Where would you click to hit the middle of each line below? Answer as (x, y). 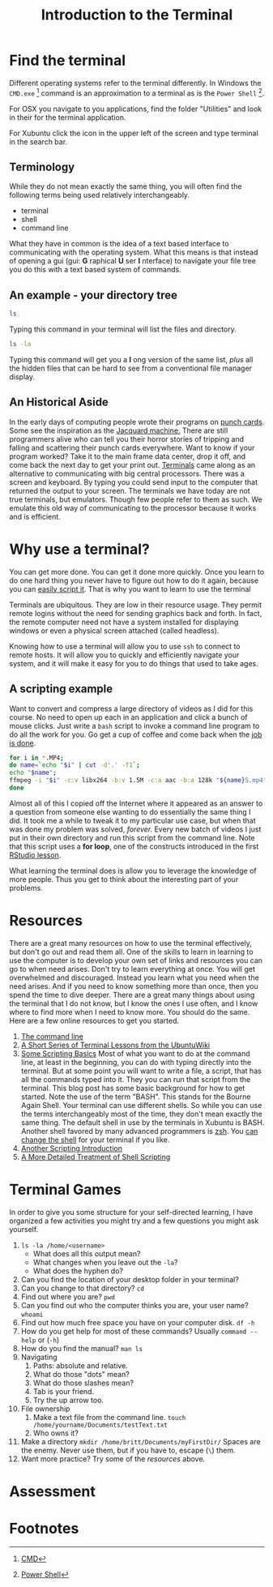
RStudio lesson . (35, 855)
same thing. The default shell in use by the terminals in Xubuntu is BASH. (143, 1122)
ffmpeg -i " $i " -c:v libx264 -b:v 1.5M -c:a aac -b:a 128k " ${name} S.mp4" (138, 781)
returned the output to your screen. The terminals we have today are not (130, 490)
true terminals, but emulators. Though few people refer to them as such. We (136, 499)
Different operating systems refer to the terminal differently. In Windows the (135, 83)
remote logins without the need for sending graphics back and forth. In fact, (136, 613)
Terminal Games (66, 1190)
